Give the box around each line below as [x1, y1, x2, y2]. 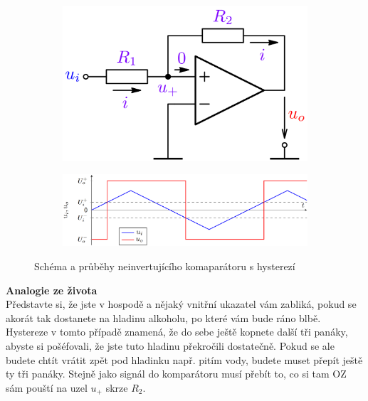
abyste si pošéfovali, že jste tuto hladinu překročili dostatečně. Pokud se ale [6, 338, 335, 353]
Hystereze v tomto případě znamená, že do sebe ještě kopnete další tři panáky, [6, 324, 348, 339]
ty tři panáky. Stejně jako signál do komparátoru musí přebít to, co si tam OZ [6, 366, 347, 381]
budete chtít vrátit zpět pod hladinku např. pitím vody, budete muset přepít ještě [6, 352, 363, 367]
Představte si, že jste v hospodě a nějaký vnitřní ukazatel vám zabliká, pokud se [6, 296, 357, 311]
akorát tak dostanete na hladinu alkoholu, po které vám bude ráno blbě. [6, 310, 321, 325]
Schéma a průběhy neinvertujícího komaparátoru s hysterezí [34, 258, 295, 273]
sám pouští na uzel [6, 380, 88, 395]
